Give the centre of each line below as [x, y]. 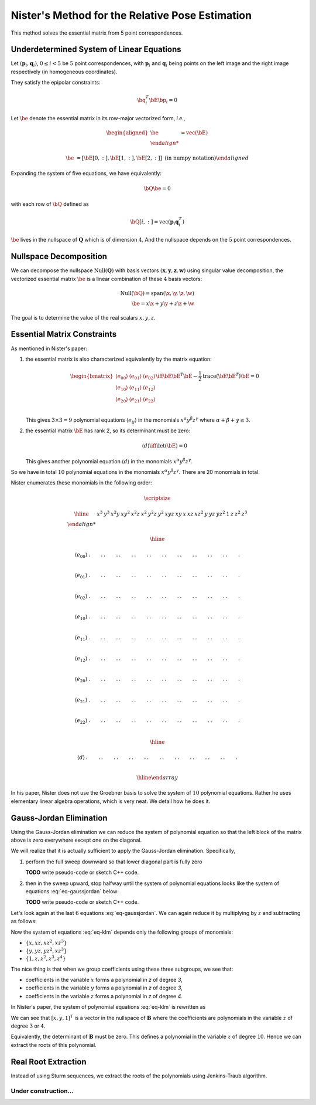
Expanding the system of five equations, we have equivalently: [86, 174]
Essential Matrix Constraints [64, 334]
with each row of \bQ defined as [50, 204]
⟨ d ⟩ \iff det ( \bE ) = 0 [164, 446]
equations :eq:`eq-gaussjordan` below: [72, 891]
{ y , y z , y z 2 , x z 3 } [46, 950]
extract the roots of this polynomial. [54, 1045]
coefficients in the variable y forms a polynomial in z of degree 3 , [104, 988]
